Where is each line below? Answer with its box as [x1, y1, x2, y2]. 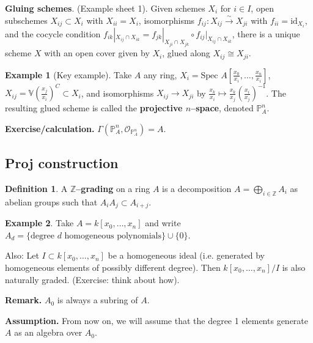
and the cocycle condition [5, 27, 101, 40]
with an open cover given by [44, 46, 150, 59]
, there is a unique [232, 27, 300, 40]
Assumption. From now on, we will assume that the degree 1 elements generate [5, 314, 308, 326]
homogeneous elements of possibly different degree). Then [5, 260, 221, 273]
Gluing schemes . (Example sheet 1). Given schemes [5, 2, 205, 14]
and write [145, 216, 181, 229]
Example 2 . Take [5, 216, 74, 229]
